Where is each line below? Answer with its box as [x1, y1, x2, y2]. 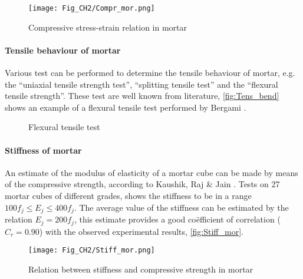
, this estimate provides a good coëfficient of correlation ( [74, 213, 281, 225]
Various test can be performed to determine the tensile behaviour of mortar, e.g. [5, 67, 295, 79]
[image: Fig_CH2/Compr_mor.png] [28, 4, 155, 12]
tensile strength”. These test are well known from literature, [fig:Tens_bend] [5, 89, 279, 102]
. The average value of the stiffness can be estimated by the [74, 201, 289, 213]
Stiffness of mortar [5, 144, 82, 156]
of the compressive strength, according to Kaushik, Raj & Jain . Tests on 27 [5, 178, 280, 190]
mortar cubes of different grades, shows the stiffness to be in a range [5, 190, 252, 201]
